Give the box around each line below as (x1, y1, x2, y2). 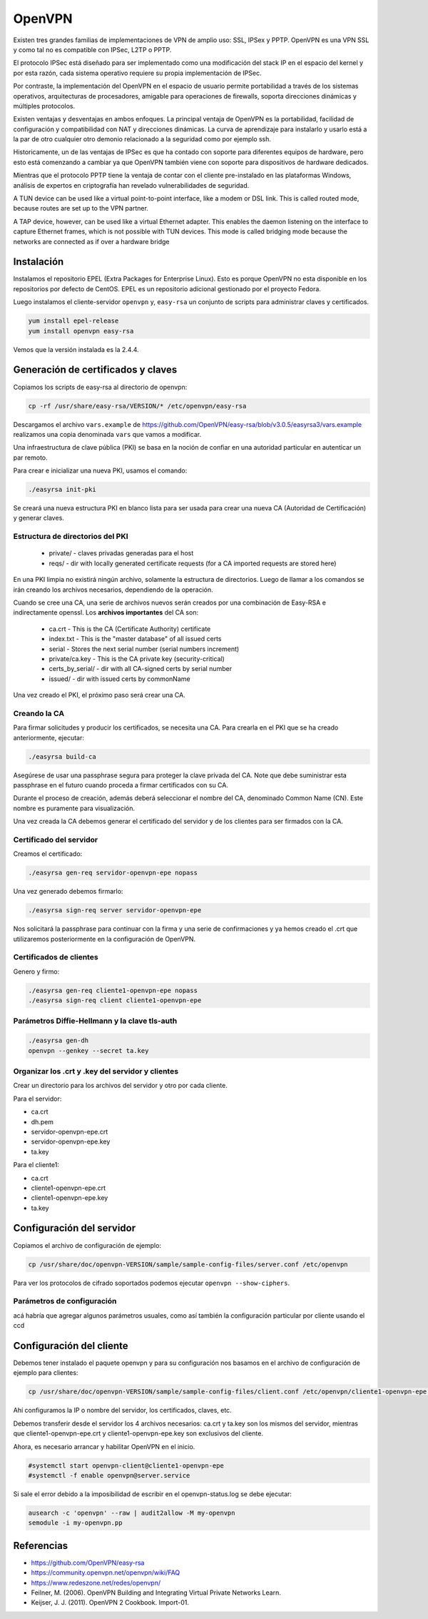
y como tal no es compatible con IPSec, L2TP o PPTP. (13, 45, 172, 54)
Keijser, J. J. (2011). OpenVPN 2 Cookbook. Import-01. (31, 1598, 189, 1607)
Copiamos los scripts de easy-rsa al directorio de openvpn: (13, 383, 188, 391)
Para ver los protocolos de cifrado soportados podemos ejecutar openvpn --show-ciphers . (13, 1278, 290, 1287)
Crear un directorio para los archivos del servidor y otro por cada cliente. (13, 1081, 228, 1090)
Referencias (13, 1539, 68, 1552)
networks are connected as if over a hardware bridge (13, 237, 170, 246)
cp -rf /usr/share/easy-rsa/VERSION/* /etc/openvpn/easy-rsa (28, 402, 247, 410)
